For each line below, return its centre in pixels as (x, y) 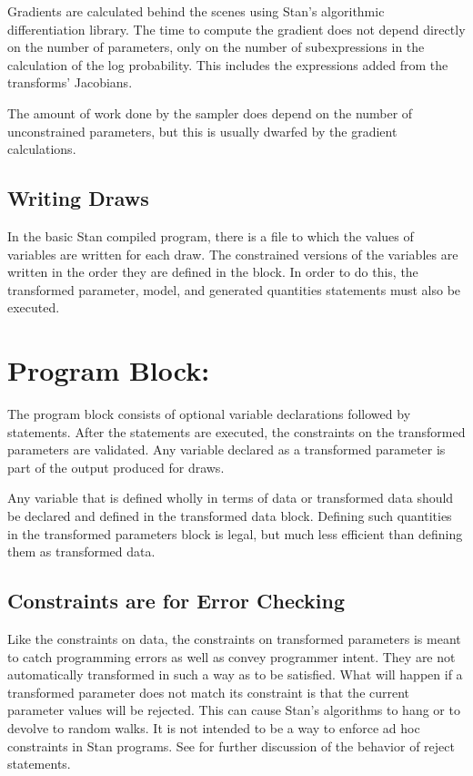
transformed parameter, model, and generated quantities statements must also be (234, 289)
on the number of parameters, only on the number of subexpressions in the (216, 47)
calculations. (42, 149)
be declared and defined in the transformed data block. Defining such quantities (230, 516)
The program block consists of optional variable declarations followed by (209, 414)
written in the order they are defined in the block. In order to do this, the (213, 272)
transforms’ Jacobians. (70, 82)
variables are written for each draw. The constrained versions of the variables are (233, 254)
